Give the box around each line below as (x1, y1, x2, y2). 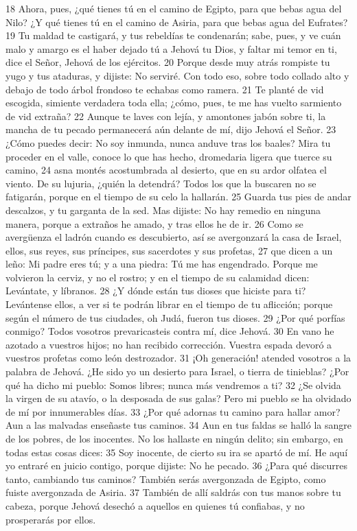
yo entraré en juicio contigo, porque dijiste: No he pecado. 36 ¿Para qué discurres (5, 458, 348, 473)
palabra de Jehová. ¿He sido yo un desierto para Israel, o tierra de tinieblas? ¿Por (5, 364, 349, 379)
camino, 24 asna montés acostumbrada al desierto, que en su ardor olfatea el (5, 163, 327, 177)
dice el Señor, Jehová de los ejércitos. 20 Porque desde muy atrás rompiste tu (5, 55, 330, 69)
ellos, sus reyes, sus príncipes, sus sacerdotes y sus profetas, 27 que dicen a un (5, 243, 333, 257)
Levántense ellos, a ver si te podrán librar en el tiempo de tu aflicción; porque (5, 297, 333, 311)
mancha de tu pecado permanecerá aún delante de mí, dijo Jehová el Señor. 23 (5, 122, 336, 137)
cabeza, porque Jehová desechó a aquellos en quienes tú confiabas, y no (5, 498, 305, 512)
